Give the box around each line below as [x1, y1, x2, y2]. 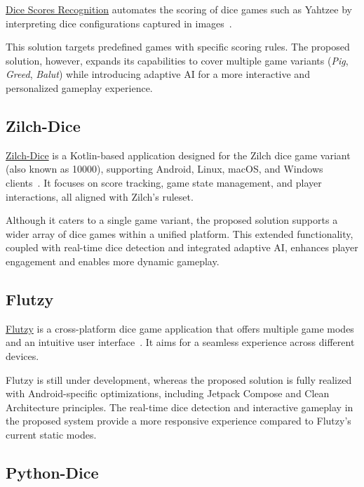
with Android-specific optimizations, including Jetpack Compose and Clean [6, 386, 330, 401]
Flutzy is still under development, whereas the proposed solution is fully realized [6, 372, 352, 387]
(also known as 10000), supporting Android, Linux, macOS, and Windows [6, 161, 323, 176]
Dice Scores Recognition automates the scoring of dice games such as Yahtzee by [6, 2, 352, 16]
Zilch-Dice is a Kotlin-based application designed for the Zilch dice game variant [6, 147, 351, 162]
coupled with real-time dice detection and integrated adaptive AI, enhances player [6, 240, 358, 255]
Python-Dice [6, 461, 99, 483]
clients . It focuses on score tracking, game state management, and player [6, 175, 322, 189]
